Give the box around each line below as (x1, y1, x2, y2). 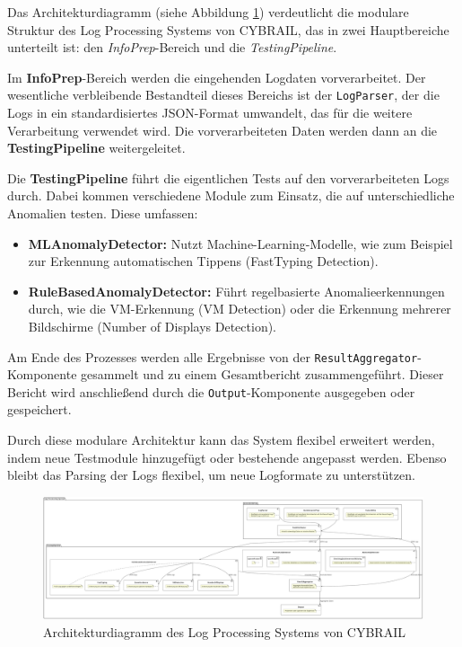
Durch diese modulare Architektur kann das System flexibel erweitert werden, (7, 430, 435, 449)
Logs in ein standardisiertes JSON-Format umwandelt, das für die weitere (7, 103, 413, 122)
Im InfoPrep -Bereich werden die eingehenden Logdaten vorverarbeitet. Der (7, 67, 426, 86)
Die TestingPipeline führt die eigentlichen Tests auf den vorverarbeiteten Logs (7, 168, 449, 187)
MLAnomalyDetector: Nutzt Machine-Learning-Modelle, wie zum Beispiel (28, 234, 453, 253)
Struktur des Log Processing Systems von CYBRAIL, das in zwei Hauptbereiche (7, 20, 449, 39)
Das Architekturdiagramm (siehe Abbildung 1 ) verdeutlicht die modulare (7, 3, 409, 21)
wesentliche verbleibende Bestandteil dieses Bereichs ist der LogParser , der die (7, 85, 440, 104)
